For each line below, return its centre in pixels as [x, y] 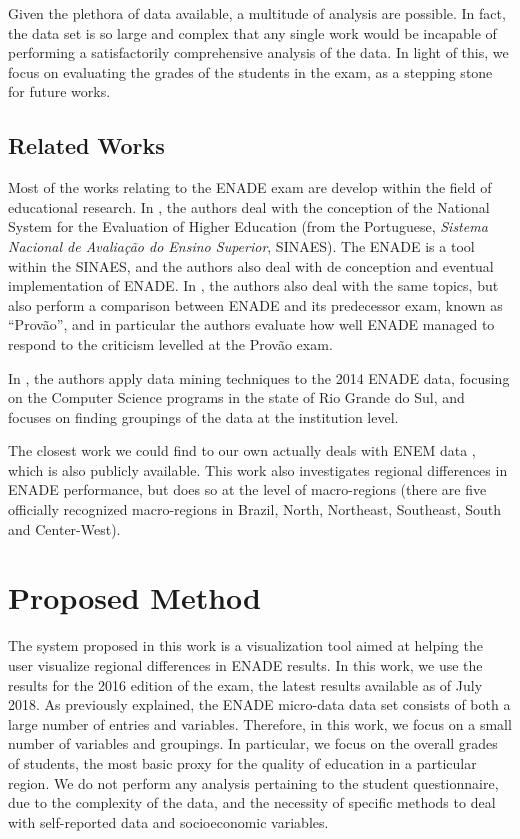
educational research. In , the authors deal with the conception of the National [249, 206]
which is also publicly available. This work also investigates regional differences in [258, 469]
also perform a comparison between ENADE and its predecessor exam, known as [255, 304]
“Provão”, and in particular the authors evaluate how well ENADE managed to [251, 324]
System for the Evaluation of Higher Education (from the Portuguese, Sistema [248, 226]
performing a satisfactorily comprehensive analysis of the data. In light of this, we [258, 52]
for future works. [59, 91]
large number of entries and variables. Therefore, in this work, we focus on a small [260, 723]
